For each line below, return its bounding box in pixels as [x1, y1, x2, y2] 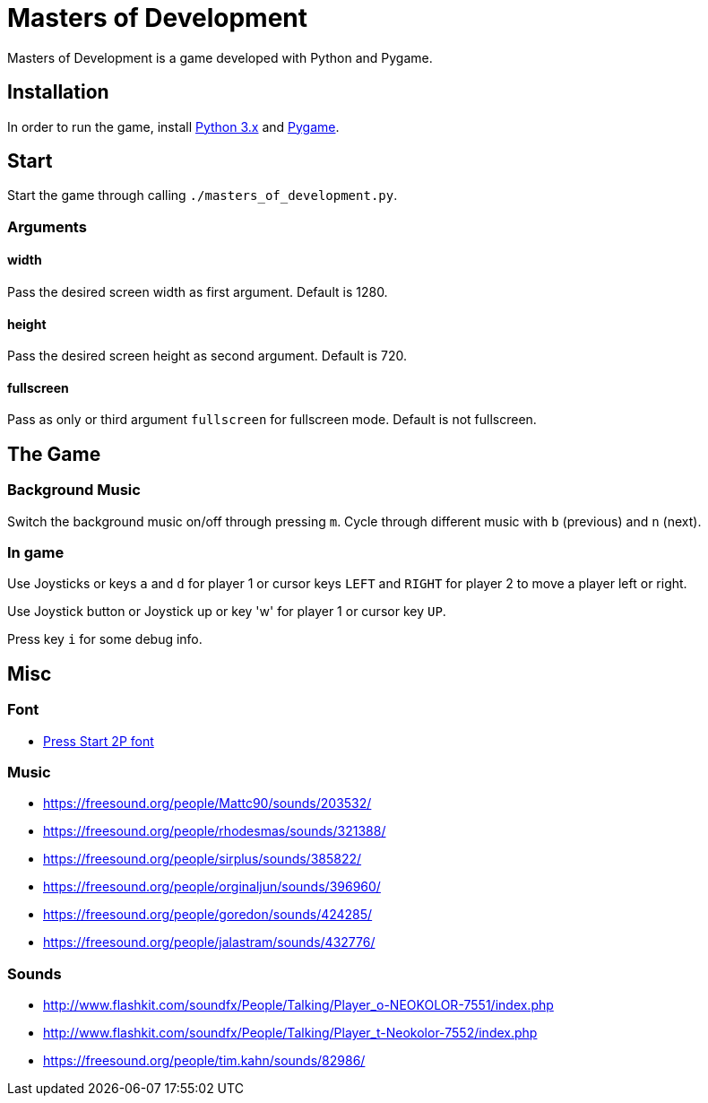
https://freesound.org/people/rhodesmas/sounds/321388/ [43, 823, 386, 839]
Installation [7, 81, 109, 104]
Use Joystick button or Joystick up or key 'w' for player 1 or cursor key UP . [7, 604, 446, 620]
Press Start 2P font [43, 733, 154, 749]
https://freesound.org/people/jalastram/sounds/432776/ [43, 934, 376, 951]
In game [7, 543, 65, 562]
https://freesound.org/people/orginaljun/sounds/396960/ [43, 879, 381, 895]
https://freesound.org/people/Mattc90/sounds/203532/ [43, 795, 372, 812]
